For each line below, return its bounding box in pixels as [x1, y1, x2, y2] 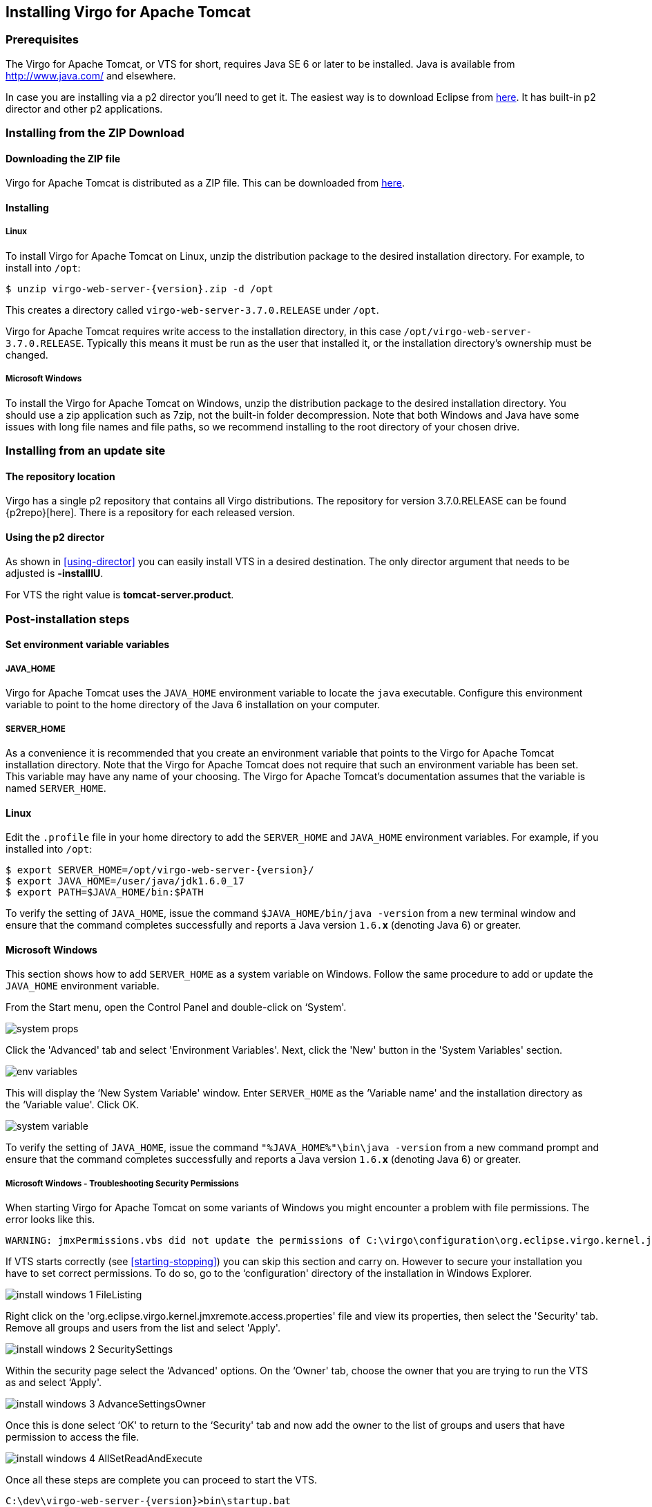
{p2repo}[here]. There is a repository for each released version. [6, 506, 296, 519]
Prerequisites [6, 32, 79, 47]
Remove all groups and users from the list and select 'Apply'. [6, 1322, 280, 1334]
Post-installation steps [6, 612, 130, 626]
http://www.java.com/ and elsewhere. [6, 69, 176, 82]
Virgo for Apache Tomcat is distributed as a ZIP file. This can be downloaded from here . [6, 177, 405, 189]
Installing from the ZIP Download [6, 126, 184, 140]
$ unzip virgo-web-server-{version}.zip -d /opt [6, 283, 274, 294]
